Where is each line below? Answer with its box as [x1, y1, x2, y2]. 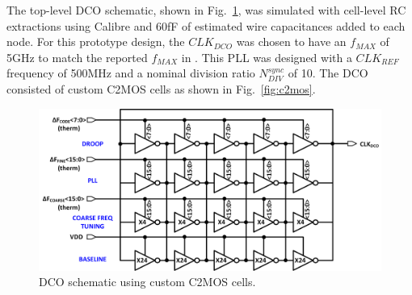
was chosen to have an [236, 33, 347, 50]
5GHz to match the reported [6, 48, 148, 65]
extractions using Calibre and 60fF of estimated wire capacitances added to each [6, 17, 406, 34]
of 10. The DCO [288, 64, 368, 81]
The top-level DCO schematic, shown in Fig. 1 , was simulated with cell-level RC [6, 2, 406, 18]
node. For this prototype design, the [6, 33, 185, 50]
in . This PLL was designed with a [181, 48, 352, 65]
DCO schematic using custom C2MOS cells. [39, 273, 256, 290]
